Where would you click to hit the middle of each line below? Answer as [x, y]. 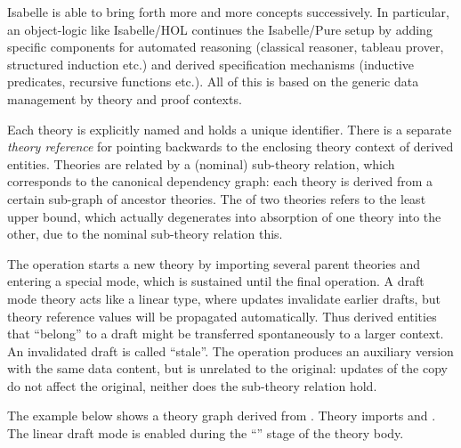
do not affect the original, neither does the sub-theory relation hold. [192, 385]
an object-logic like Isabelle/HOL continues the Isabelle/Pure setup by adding [220, 29]
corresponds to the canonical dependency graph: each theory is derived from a [220, 181]
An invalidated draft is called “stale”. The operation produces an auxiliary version [230, 350]
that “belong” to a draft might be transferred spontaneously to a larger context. [226, 334]
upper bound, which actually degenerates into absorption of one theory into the [224, 216]
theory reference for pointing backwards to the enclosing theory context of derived [230, 147]
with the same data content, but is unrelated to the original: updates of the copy [227, 368]
